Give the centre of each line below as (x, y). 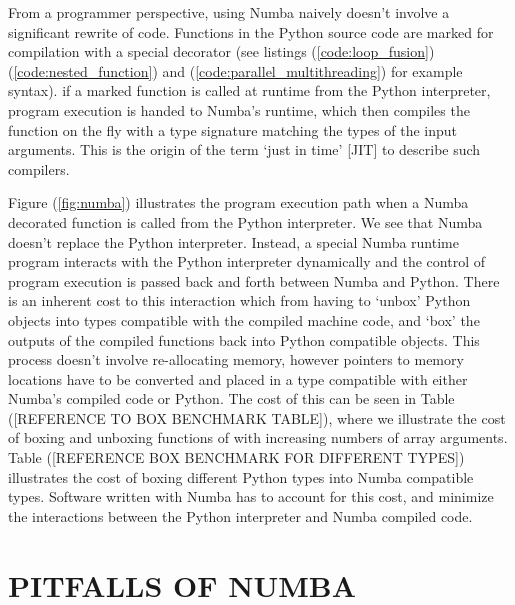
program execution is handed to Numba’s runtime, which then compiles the (239, 109)
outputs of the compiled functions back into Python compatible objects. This (244, 339)
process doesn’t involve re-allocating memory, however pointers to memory (236, 359)
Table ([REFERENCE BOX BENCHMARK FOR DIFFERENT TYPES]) (236, 457)
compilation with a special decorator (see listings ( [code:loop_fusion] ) (221, 51)
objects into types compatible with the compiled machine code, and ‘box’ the (244, 319)
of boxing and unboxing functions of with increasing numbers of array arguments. (258, 437)
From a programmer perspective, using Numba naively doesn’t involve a (229, 12)
